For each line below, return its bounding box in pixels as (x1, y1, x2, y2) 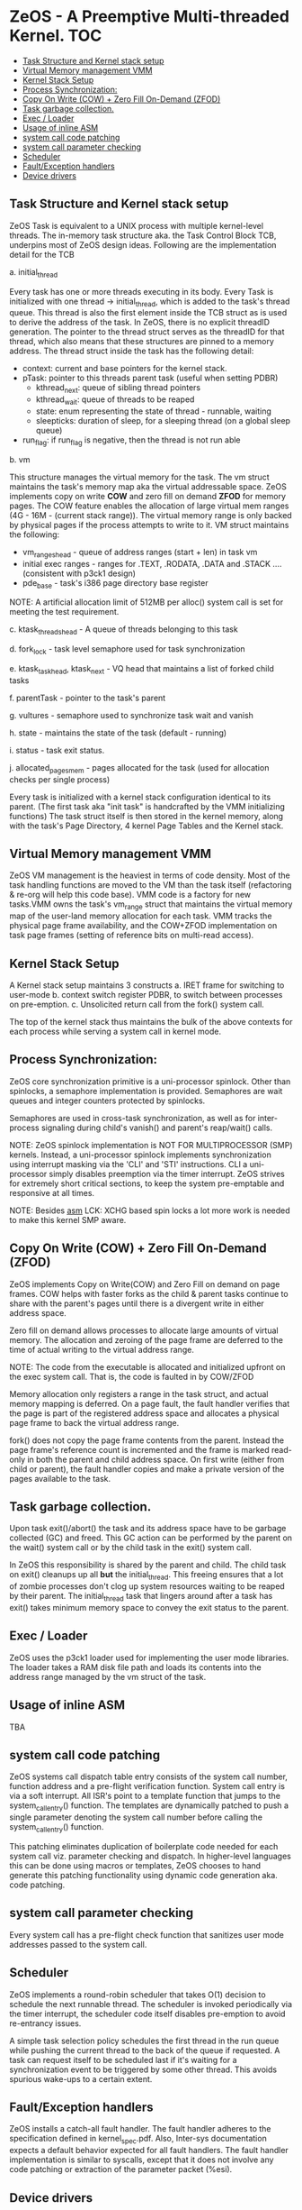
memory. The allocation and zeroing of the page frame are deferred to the (9, 1334, 283, 1345)
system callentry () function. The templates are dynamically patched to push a (9, 1800, 289, 1813)
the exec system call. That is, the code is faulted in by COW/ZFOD (9, 1371, 254, 1382)
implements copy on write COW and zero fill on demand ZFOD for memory (9, 490, 286, 501)
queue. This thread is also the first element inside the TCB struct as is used (9, 307, 288, 318)
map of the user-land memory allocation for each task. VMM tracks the (9, 910, 272, 921)
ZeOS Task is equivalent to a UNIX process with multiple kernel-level (9, 220, 263, 231)
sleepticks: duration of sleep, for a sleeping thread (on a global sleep (35, 415, 290, 425)
